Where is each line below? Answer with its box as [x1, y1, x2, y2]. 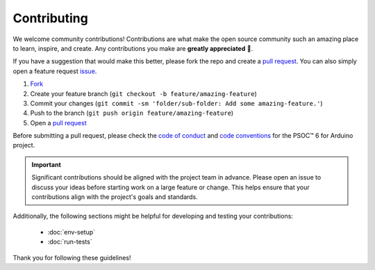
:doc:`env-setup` [47, 228, 96, 236]
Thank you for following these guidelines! [12, 253, 131, 262]
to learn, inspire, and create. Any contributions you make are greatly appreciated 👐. [12, 44, 253, 52]
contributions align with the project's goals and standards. [31, 193, 198, 201]
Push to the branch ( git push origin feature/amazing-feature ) [30, 109, 234, 118]
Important [31, 160, 62, 168]
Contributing [12, 10, 88, 26]
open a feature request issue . [12, 67, 97, 75]
